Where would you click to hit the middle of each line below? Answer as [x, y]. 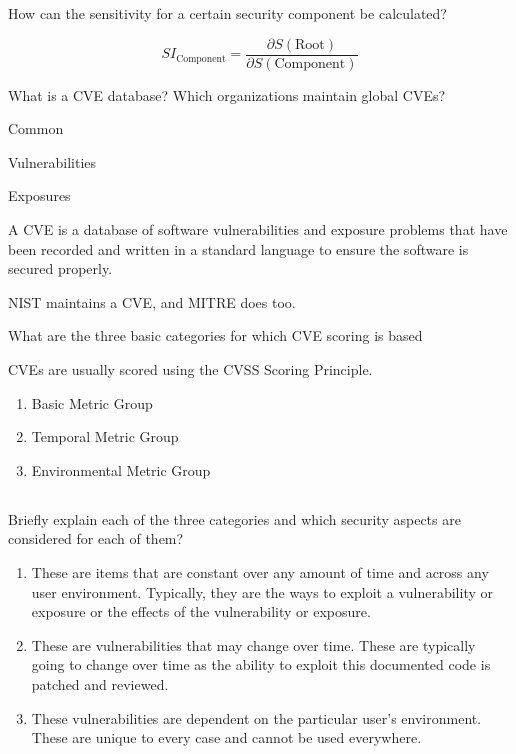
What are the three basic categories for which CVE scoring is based [215, 335]
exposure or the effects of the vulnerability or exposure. [201, 611]
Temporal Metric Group [105, 436]
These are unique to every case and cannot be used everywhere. [226, 737]
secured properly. [60, 268]
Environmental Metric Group [121, 469]
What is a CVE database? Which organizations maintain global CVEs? [227, 94]
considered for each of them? [96, 538]
